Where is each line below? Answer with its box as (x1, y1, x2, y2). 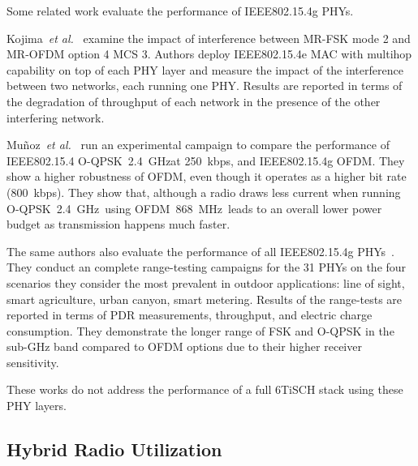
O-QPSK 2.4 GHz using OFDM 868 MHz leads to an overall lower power (6, 199, 382, 216)
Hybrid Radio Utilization (6, 437, 222, 462)
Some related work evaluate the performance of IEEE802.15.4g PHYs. (6, 2, 354, 19)
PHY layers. (6, 397, 67, 414)
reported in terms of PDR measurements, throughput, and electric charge (6, 306, 373, 323)
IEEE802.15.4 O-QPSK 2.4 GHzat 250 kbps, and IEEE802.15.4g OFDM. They (6, 152, 405, 169)
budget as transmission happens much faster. (6, 216, 231, 233)
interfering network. (6, 109, 105, 126)
